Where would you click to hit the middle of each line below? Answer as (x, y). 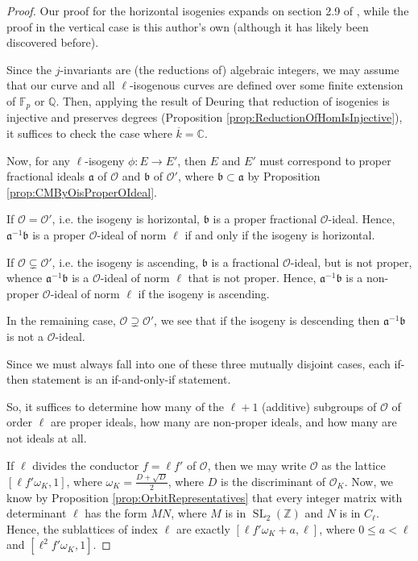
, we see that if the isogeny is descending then (267, 320)
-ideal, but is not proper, (351, 262)
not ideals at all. (47, 437)
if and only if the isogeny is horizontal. (280, 234)
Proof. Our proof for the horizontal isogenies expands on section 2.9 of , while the (208, 10)
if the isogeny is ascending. (204, 293)
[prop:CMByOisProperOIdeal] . (82, 191)
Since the (29, 69)
